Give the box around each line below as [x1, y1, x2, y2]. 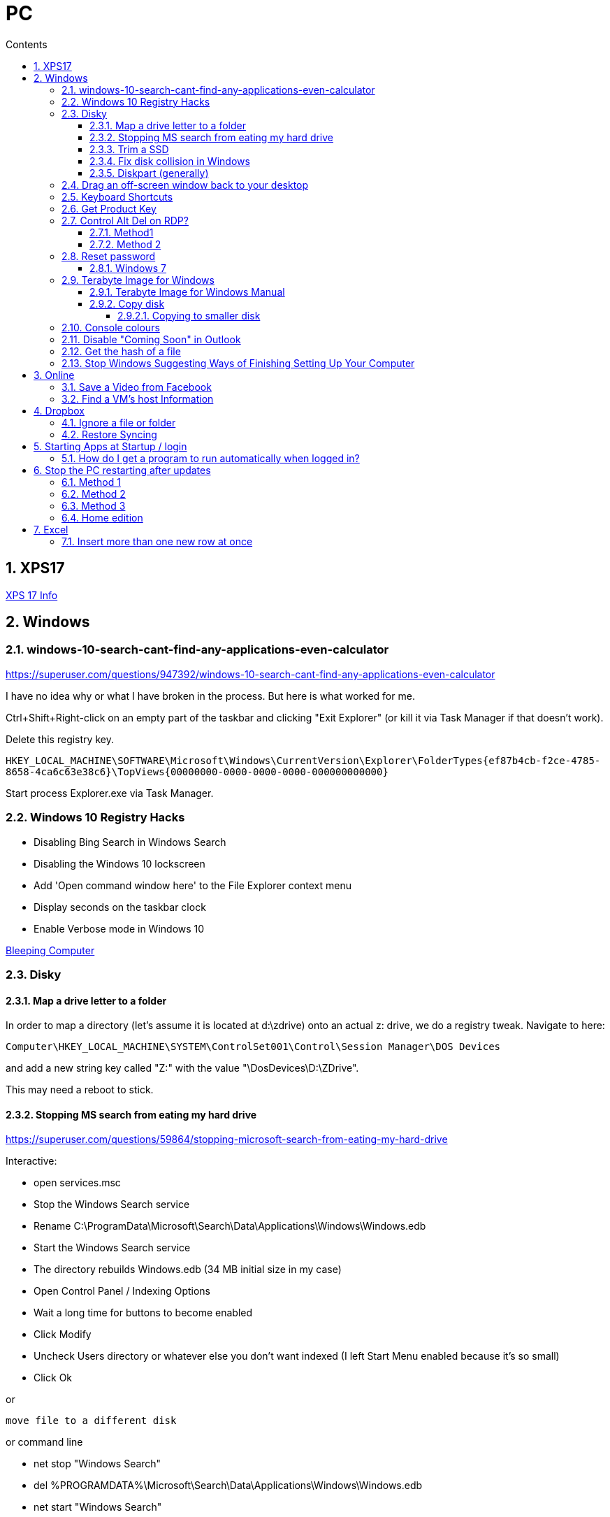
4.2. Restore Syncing [61, 428, 157, 440]
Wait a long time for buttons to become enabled [34, 1307, 253, 1319]
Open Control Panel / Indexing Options [34, 1285, 211, 1297]
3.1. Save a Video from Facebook [61, 380, 212, 393]
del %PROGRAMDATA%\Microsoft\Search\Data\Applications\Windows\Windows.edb [34, 1479, 423, 1492]
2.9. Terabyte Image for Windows [61, 273, 215, 286]
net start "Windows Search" [34, 1501, 162, 1514]
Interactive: [6, 1155, 57, 1167]
